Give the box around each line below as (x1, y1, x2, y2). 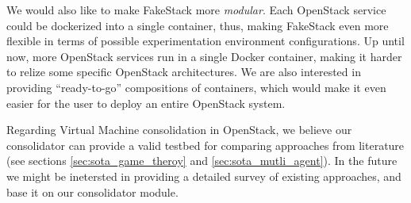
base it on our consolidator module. (6, 183, 179, 200)
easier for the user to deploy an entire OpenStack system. (6, 94, 286, 111)
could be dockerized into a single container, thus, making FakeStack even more (6, 17, 389, 33)
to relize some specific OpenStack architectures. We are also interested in (6, 63, 361, 80)
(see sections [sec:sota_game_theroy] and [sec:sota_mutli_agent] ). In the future (6, 152, 398, 169)
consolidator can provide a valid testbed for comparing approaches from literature (6, 136, 405, 153)
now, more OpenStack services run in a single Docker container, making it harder (6, 48, 402, 64)
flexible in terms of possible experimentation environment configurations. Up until (6, 33, 405, 49)
